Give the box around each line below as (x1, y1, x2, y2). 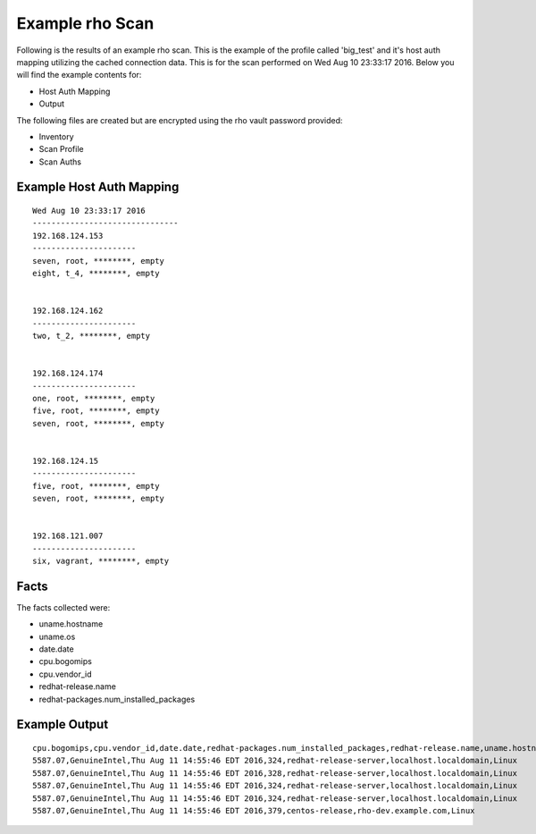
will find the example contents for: (16, 70, 142, 80)
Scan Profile (38, 144, 84, 155)
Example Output (16, 717, 109, 732)
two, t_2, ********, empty (32, 331, 151, 341)
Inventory (38, 131, 75, 142)
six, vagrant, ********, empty (32, 556, 170, 567)
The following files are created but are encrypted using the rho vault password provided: (16, 114, 343, 125)
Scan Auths (38, 156, 82, 167)
